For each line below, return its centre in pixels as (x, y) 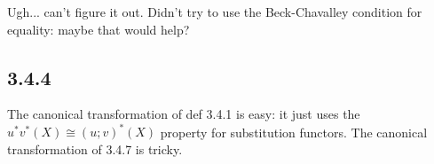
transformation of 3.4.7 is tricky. (95, 149)
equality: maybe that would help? (99, 29)
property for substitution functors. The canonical (294, 132)
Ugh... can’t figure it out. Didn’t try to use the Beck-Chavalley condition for (215, 12)
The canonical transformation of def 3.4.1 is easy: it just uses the (184, 114)
